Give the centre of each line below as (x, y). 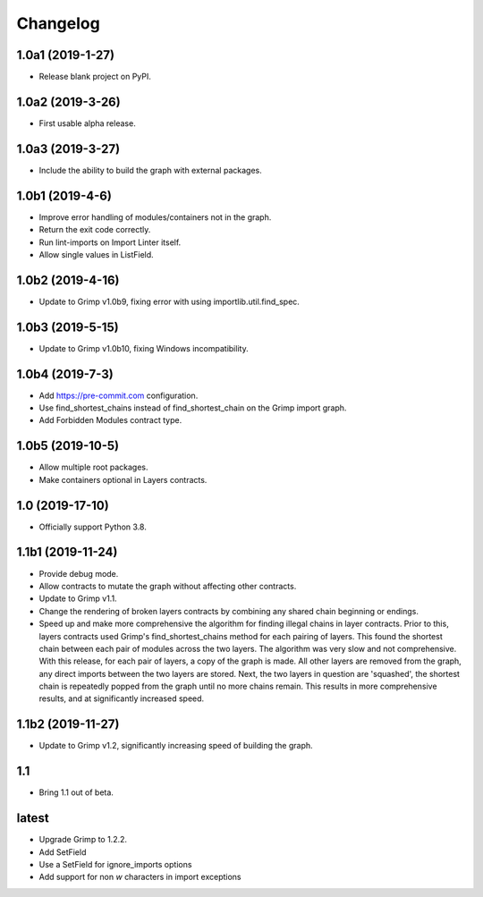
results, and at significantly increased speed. (122, 698)
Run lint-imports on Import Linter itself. (110, 242)
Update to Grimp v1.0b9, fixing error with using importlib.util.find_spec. (169, 301)
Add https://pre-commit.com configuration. (119, 395)
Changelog (58, 23)
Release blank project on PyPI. (95, 77)
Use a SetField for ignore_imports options (115, 864)
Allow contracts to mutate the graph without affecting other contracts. (168, 586)
